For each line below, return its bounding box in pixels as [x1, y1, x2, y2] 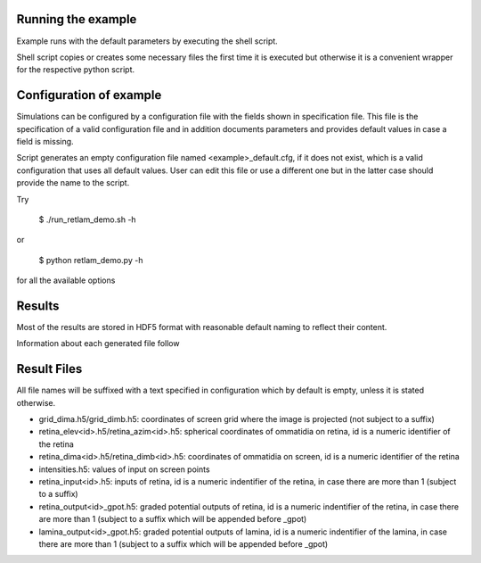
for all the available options [16, 275, 116, 286]
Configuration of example [16, 87, 162, 103]
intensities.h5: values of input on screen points [38, 464, 210, 475]
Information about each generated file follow [16, 338, 180, 349]
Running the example [16, 12, 137, 27]
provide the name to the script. [16, 178, 130, 188]
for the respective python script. [16, 64, 135, 75]
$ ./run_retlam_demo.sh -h [38, 214, 137, 225]
